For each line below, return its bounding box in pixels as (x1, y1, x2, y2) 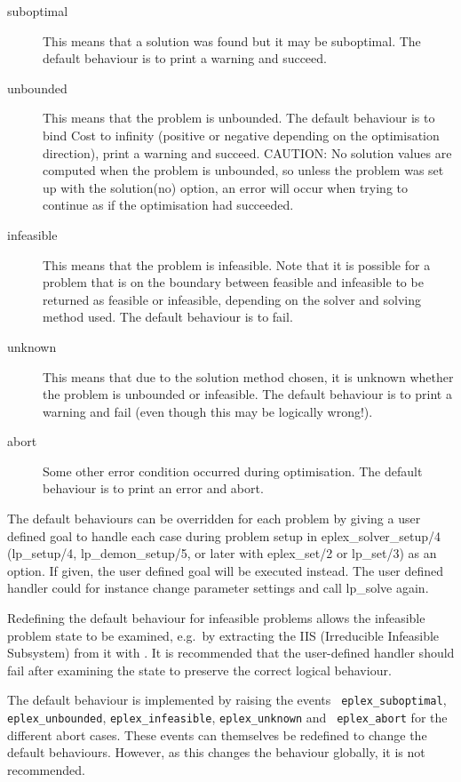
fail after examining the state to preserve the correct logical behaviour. (7, 660, 392, 679)
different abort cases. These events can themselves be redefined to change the (7, 725, 427, 744)
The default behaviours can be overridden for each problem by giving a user (7, 509, 421, 528)
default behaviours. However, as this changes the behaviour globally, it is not (7, 743, 425, 762)
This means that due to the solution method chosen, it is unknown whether (43, 367, 454, 386)
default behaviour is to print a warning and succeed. (43, 49, 327, 68)
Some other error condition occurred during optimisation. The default (43, 461, 423, 480)
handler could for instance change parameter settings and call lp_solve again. (7, 579, 429, 597)
